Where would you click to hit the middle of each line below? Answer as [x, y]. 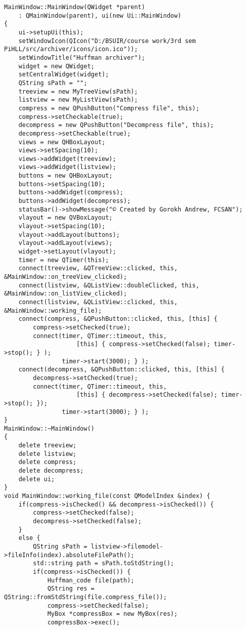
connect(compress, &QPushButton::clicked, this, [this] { [118, 319]
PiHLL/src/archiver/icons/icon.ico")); [71, 49]
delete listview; [47, 454]
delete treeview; [47, 446]
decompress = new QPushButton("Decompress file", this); [116, 125]
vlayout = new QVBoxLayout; [65, 218]
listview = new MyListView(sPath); [78, 100]
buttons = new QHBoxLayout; [65, 176]
